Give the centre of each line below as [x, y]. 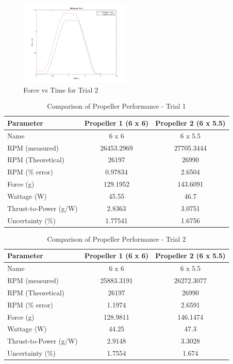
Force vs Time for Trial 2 [61, 89]
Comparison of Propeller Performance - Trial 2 [116, 239]
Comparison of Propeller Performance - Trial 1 [116, 106]
